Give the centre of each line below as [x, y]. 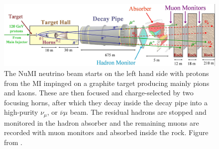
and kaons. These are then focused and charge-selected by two [99, 93]
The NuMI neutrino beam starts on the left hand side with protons [107, 73]
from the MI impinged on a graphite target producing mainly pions [107, 83]
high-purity [21, 112]
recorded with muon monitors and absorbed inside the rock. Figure [106, 132]
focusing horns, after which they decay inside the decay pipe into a [106, 102]
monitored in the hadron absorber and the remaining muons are [102, 122]
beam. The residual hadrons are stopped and [138, 112]
